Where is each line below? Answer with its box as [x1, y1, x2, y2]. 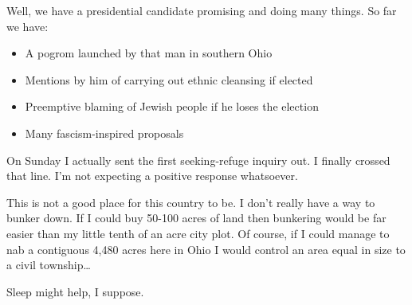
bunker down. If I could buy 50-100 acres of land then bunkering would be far [6, 209, 386, 226]
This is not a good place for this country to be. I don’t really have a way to [6, 194, 375, 210]
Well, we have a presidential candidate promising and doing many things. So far [6, 2, 397, 18]
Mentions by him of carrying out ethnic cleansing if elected [25, 71, 313, 88]
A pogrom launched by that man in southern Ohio [25, 45, 273, 61]
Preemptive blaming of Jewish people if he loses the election [25, 98, 319, 115]
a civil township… [6, 256, 91, 273]
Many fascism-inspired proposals [25, 124, 184, 141]
